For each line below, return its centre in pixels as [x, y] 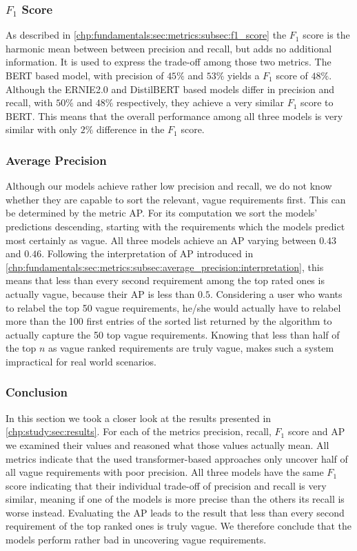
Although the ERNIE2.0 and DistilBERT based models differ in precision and [170, 89]
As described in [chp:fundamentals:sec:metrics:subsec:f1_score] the [146, 35]
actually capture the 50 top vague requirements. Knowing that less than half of [173, 334]
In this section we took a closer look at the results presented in [139, 418]
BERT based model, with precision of [85, 75]
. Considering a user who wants [276, 293]
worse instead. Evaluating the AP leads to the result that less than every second [175, 512]
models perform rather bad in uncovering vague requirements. [136, 540]
